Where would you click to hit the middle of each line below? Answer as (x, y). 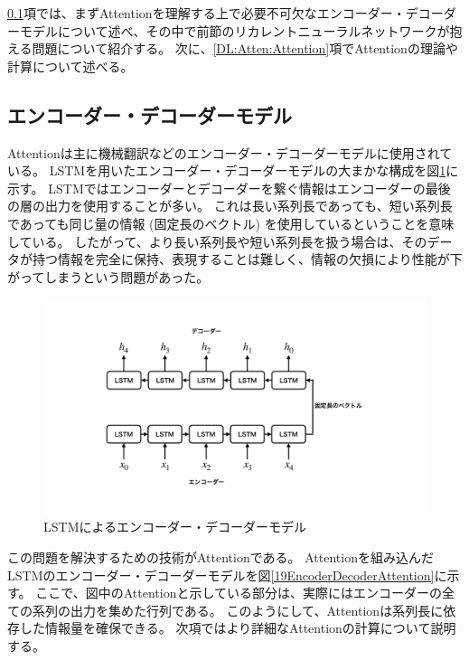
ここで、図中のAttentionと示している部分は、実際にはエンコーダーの (239, 593)
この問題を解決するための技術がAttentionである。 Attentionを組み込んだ (220, 557)
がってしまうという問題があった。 (108, 276)
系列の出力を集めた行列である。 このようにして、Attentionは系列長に (238, 610)
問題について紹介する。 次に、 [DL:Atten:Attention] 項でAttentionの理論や (245, 48)
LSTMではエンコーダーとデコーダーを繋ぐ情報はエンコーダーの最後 (249, 188)
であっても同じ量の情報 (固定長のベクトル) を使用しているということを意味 (231, 223)
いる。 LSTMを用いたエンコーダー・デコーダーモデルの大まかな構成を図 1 (227, 170)
